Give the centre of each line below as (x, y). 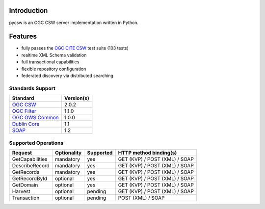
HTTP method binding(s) (147, 153)
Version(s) (77, 98)
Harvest (21, 191)
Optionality (68, 153)
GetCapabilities (30, 159)
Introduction (28, 11)
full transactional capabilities (50, 62)
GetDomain (25, 185)
